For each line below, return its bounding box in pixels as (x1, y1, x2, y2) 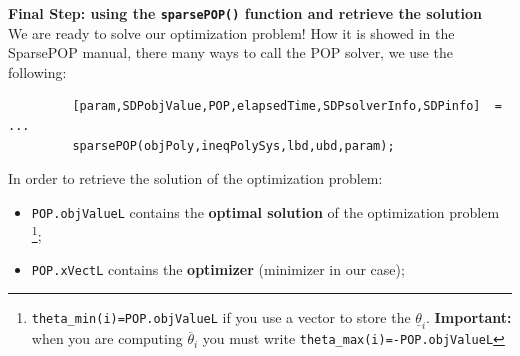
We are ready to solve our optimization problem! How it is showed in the (8, 22, 455, 43)
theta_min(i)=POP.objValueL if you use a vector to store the (31, 307, 411, 328)
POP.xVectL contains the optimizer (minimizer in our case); (31, 258, 405, 279)
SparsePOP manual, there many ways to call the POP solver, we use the (8, 42, 453, 63)
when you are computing (31, 328, 183, 349)
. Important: (426, 307, 512, 328)
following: (8, 61, 67, 82)
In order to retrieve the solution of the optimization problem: (8, 168, 383, 189)
